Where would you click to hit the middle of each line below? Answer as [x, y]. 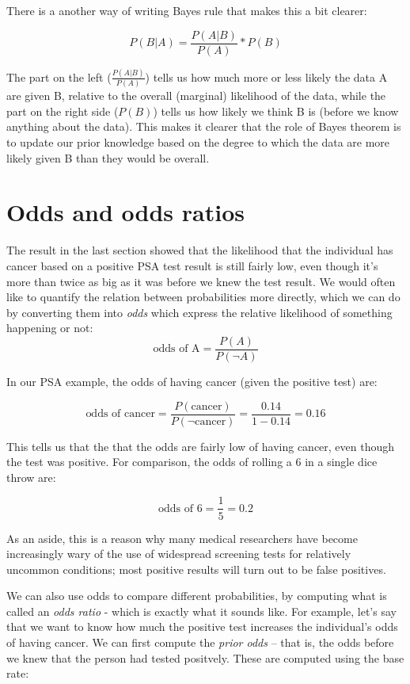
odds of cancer [120, 414]
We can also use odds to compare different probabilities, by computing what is [197, 596]
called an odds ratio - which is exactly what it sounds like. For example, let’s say [201, 611]
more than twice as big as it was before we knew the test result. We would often [201, 281]
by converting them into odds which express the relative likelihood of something [199, 312]
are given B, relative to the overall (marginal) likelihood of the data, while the [196, 96]
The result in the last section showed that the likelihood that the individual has [200, 250]
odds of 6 [180, 508]
